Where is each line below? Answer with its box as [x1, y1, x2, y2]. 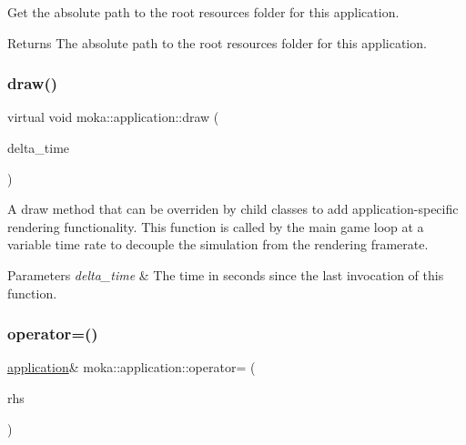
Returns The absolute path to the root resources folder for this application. [7, 33, 427, 52]
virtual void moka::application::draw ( [7, 107, 219, 126]
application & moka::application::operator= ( [7, 358, 256, 377]
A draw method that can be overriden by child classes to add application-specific [7, 199, 459, 218]
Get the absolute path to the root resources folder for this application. [7, 3, 400, 21]
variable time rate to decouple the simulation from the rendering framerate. [7, 235, 429, 254]
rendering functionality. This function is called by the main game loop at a [7, 217, 424, 236]
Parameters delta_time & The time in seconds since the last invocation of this [7, 265, 444, 284]
